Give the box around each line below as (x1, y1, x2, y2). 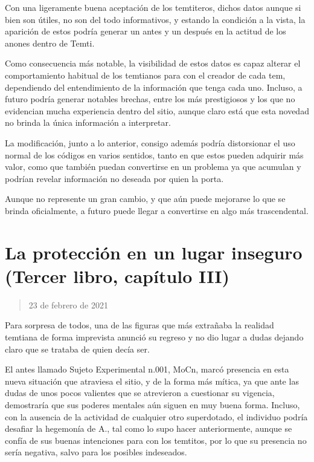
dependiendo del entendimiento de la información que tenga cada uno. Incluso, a (5, 80, 303, 93)
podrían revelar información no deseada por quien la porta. (5, 172, 224, 184)
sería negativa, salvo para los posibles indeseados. (5, 446, 187, 458)
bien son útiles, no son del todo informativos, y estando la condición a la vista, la (5, 13, 306, 25)
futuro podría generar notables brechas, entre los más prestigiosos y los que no (5, 93, 295, 105)
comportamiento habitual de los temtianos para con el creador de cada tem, (5, 68, 286, 81)
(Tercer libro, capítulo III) (5, 263, 229, 288)
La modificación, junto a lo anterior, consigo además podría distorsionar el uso (5, 136, 295, 149)
